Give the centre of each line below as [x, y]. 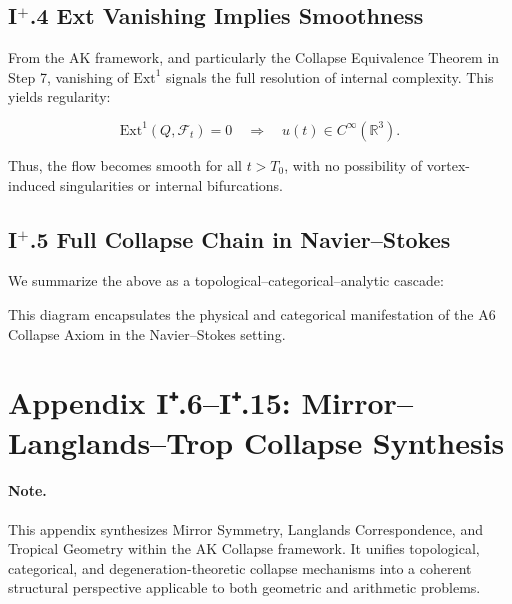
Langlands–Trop [121, 441]
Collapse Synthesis [374, 441]
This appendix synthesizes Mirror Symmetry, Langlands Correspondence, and [245, 528]
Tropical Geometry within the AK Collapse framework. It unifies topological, [244, 548]
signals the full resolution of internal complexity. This [330, 76]
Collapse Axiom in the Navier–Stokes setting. [147, 333]
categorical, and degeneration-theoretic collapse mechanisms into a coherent [240, 567]
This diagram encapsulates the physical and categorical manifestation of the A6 [252, 313]
